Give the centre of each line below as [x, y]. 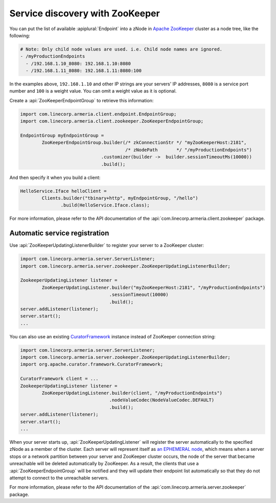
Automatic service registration [59, 233]
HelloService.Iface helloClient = [63, 191]
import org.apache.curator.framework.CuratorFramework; [92, 364]
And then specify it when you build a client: [55, 177]
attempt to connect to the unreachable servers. [59, 477]
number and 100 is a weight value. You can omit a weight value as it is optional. [93, 91]
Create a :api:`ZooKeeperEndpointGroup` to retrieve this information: [82, 100]
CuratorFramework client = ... [60, 379]
